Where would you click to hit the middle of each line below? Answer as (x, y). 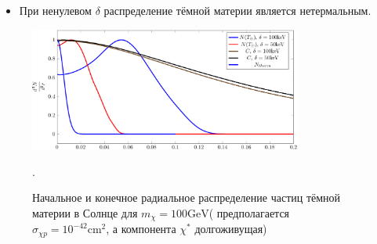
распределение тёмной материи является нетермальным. (237, 10)
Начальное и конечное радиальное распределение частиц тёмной (187, 197)
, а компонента (141, 229)
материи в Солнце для (85, 212)
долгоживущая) (231, 229)
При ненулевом (55, 10)
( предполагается (249, 212)
